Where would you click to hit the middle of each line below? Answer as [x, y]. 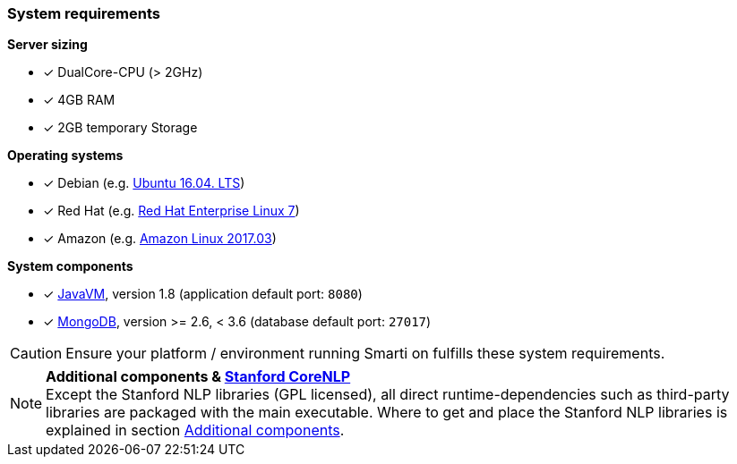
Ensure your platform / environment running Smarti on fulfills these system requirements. [365, 354]
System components [70, 266]
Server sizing [47, 45]
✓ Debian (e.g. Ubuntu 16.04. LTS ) [144, 183]
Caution [36, 354]
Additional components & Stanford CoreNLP [198, 377]
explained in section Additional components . [195, 430]
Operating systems [65, 156]
